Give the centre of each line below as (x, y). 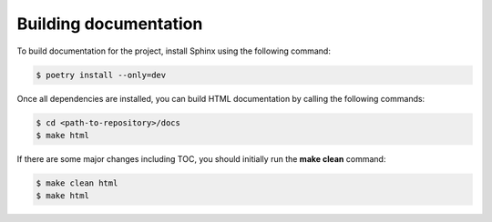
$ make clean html (77, 183)
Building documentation (110, 24)
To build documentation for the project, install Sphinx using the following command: (174, 51)
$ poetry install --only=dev (101, 75)
